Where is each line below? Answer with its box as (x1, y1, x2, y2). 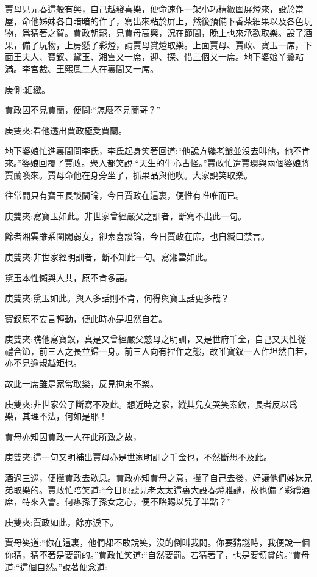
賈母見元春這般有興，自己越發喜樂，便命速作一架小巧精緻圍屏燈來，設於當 (5, 2, 304, 15)
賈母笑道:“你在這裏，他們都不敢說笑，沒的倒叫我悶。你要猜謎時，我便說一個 (5, 536, 310, 549)
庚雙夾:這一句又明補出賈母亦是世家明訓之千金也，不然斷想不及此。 (5, 450, 272, 463)
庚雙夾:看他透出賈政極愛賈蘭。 (5, 123, 127, 136)
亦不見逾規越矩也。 (5, 356, 82, 369)
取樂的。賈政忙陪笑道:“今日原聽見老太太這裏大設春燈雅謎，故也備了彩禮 (13, 483, 302, 496)
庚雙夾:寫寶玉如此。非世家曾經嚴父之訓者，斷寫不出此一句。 (5, 209, 246, 222)
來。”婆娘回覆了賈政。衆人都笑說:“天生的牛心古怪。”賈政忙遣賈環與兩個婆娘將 (5, 156, 310, 169)
